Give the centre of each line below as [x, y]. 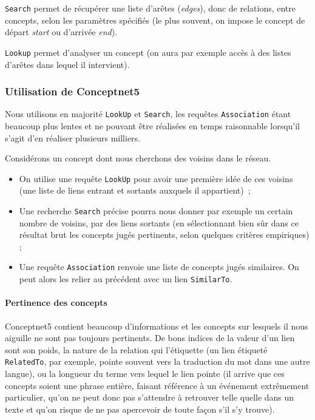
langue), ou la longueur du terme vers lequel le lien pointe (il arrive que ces [145, 373]
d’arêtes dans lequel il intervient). [67, 64]
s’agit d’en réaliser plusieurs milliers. [73, 137]
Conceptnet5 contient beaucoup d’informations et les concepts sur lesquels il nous [157, 326]
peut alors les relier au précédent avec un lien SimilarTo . [126, 279]
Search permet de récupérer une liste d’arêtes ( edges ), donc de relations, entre [150, 8]
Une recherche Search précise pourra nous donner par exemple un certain [156, 211]
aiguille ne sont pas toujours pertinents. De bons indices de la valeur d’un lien [150, 338]
